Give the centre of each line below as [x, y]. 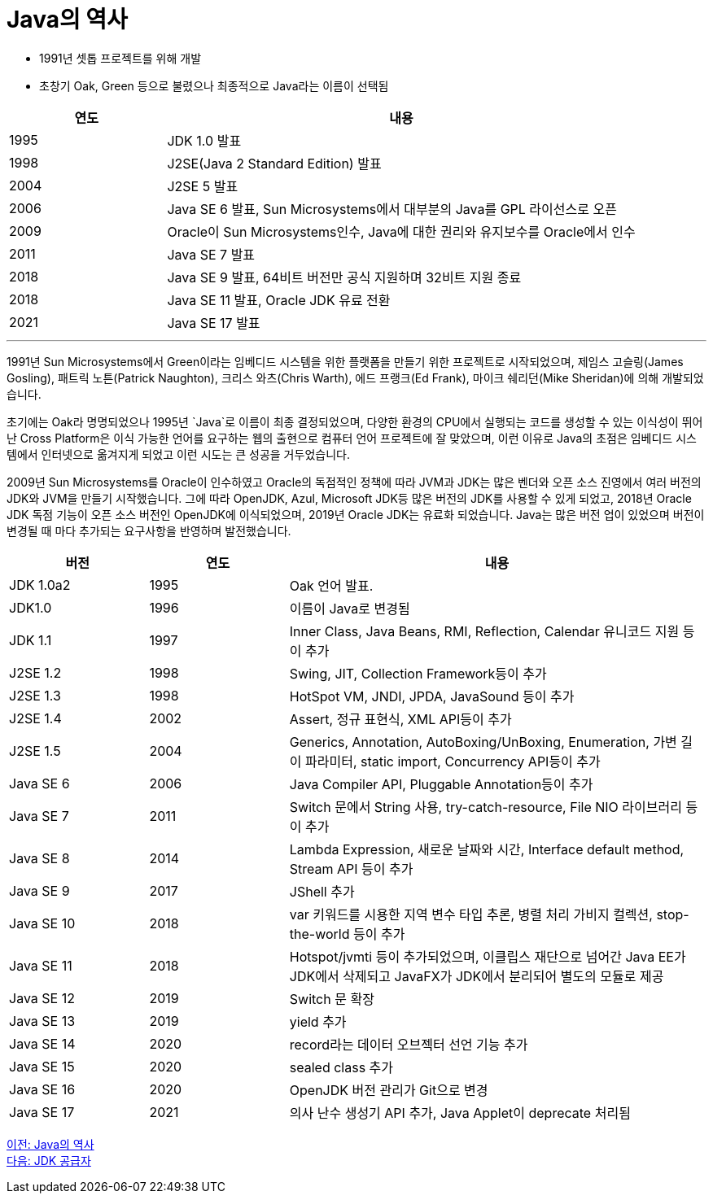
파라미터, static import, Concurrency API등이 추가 [453, 761]
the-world [319, 934]
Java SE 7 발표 [211, 254]
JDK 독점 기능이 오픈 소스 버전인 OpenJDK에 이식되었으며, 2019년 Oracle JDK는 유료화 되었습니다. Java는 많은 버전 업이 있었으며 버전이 [356, 514]
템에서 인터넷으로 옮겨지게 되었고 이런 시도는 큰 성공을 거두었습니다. [178, 454]
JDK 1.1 [31, 640]
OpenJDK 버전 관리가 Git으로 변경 [389, 1090]
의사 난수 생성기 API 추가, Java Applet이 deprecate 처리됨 [460, 1113]
